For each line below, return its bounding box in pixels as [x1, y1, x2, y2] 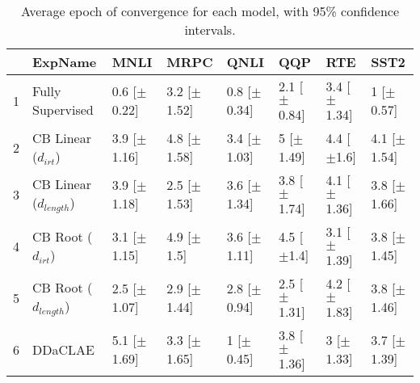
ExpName [32, 53, 97, 71]
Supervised [32, 100, 94, 119]
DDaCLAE [32, 339, 94, 359]
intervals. [184, 20, 236, 39]
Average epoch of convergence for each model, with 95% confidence [20, 2, 400, 20]
